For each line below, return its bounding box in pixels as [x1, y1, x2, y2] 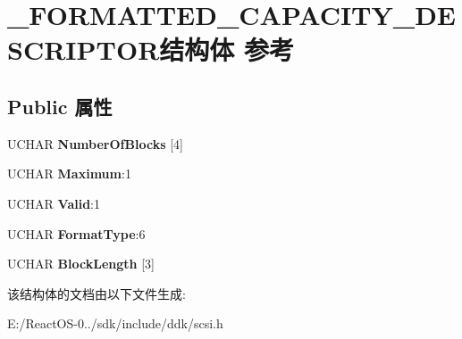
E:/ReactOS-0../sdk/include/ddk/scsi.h [7, 314, 223, 333]
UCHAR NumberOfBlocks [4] [7, 134, 183, 153]
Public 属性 [7, 92, 113, 120]
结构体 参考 [159, 31, 295, 68]
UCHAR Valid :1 [7, 194, 101, 212]
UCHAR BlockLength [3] [7, 254, 155, 273]
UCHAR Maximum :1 [7, 164, 131, 183]
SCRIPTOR [7, 31, 160, 68]
